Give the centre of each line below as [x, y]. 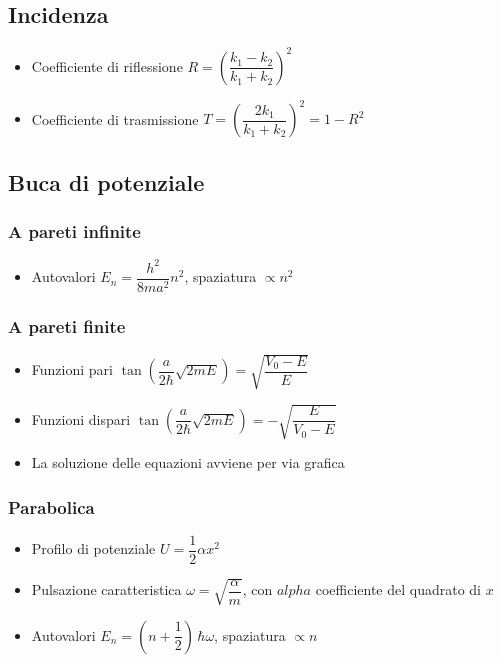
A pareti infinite [74, 230]
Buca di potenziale [106, 181]
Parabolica [51, 506]
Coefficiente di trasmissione [115, 118]
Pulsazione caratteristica [106, 589]
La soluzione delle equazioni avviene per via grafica [188, 462]
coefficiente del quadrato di [398, 589]
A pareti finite [67, 325]
